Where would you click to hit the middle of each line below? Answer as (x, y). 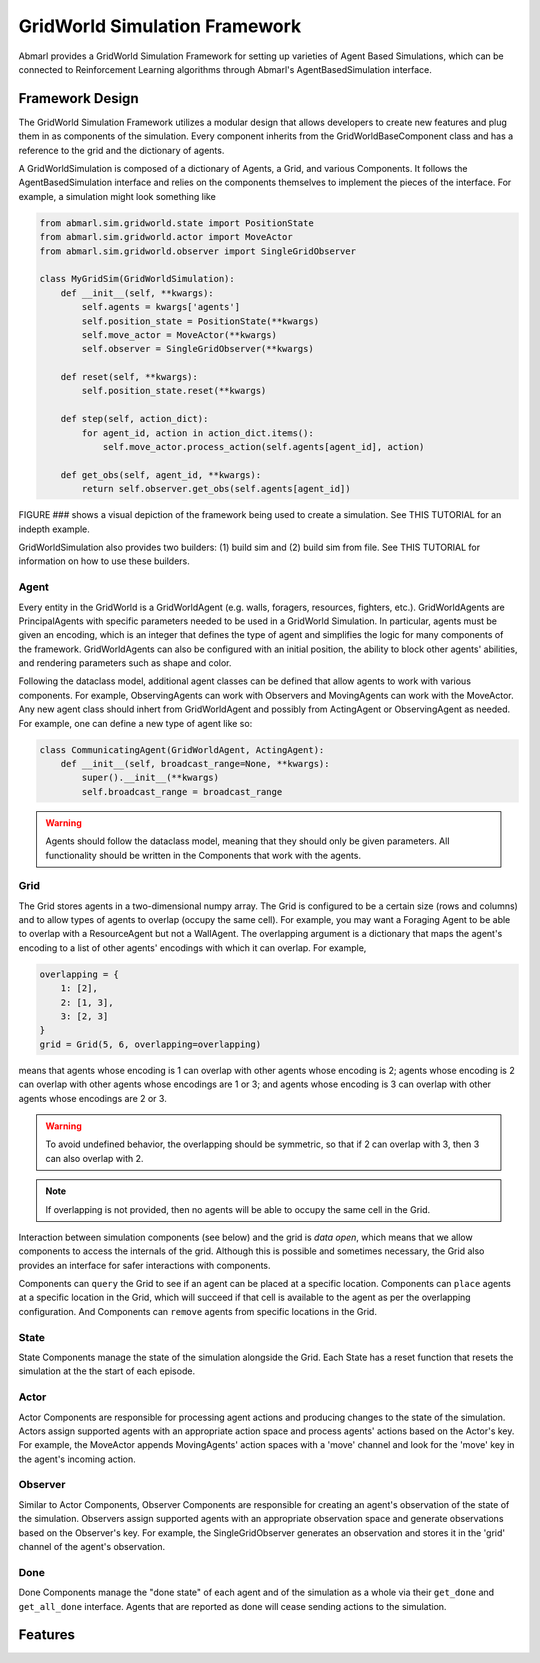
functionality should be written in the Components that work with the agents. (203, 855)
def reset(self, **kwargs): (129, 377)
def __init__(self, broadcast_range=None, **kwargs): (195, 763)
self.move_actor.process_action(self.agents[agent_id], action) (263, 447)
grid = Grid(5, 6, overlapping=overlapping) (150, 1044)
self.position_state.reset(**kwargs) (174, 391)
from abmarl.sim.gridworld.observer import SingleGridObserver (198, 251)
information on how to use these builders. (104, 561)
